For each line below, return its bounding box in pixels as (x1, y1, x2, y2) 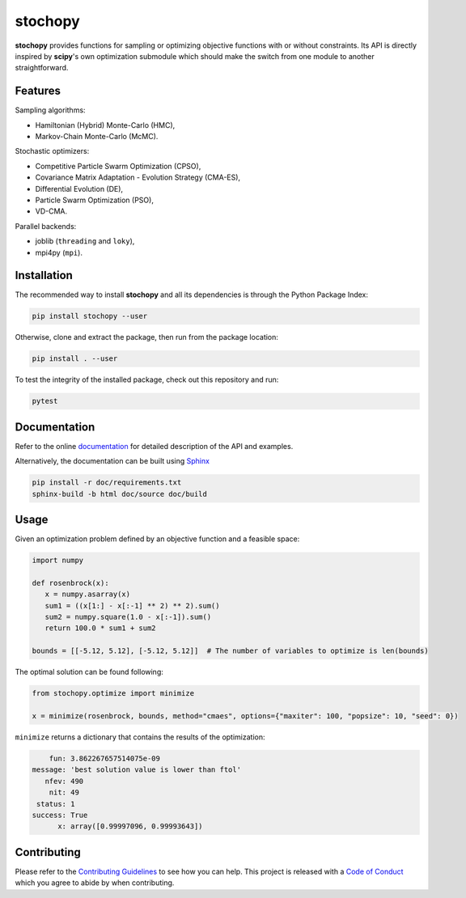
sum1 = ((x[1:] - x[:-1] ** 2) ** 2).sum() (44, 601, 220, 610)
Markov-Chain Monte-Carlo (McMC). (35, 132, 159, 142)
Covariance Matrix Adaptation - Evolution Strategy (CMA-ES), (35, 172, 241, 182)
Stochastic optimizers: (15, 146, 90, 156)
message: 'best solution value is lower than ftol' (32, 765, 242, 774)
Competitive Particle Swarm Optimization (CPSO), (35, 161, 201, 171)
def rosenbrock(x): (32, 578, 109, 587)
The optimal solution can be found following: (15, 667, 163, 677)
